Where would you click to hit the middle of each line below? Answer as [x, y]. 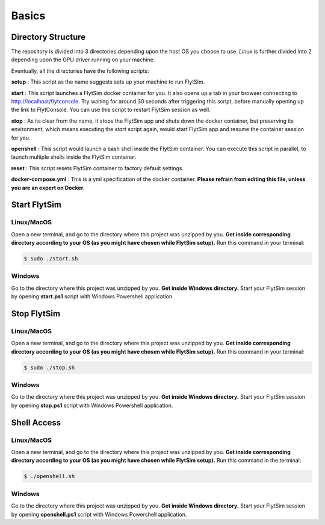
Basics [28, 16]
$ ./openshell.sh [49, 476]
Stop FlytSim [36, 314]
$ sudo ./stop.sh [49, 367]
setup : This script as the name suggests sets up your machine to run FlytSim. [108, 82]
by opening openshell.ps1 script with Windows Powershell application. [99, 514]
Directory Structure [48, 37]
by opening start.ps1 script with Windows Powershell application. [92, 296]
